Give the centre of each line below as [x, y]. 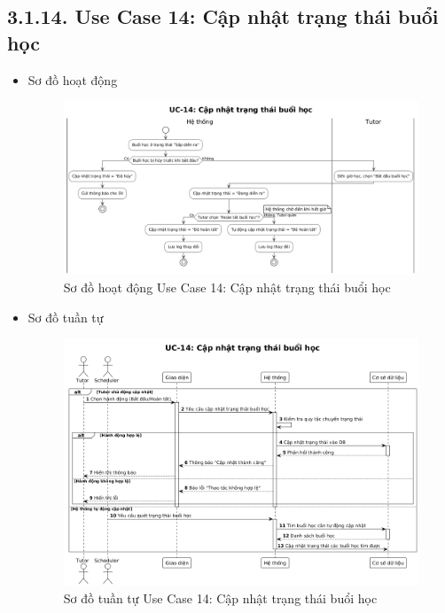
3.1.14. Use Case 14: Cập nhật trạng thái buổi [223, 16]
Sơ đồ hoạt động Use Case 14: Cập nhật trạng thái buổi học [227, 287]
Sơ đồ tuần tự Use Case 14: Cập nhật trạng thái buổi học [220, 597]
